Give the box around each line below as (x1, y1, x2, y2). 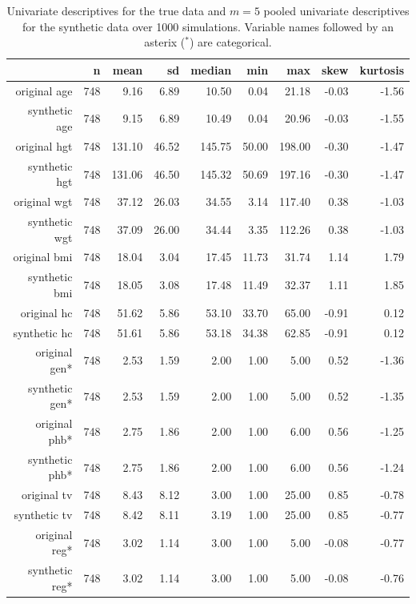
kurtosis (359, 61, 404, 78)
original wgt (14, 193, 73, 210)
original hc (20, 304, 73, 320)
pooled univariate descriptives (263, 2, 410, 18)
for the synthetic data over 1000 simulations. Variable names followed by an (22, 18, 394, 34)
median (190, 61, 232, 78)
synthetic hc (13, 324, 73, 340)
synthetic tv (14, 506, 73, 523)
